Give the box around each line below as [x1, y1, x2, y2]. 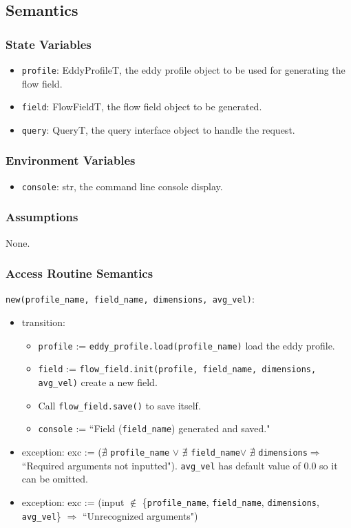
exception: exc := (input [21, 494, 125, 509]
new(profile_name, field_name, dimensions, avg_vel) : [6, 292, 255, 306]
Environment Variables [6, 152, 136, 169]
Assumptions [6, 208, 78, 225]
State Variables [6, 35, 92, 52]
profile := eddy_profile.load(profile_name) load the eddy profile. [38, 338, 335, 352]
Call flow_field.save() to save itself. [38, 398, 201, 412]
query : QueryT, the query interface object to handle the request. [21, 122, 295, 136]
